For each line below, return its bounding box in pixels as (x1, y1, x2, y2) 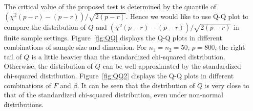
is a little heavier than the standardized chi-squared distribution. (31, 51, 225, 61)
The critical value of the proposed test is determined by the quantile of (4, 1, 216, 11)
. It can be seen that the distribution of (77, 80, 195, 90)
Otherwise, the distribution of (4, 61, 93, 71)
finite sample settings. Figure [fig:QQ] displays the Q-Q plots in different (4, 32, 222, 42)
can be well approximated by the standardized (103, 61, 241, 71)
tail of (4, 51, 22, 61)
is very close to (205, 80, 250, 90)
